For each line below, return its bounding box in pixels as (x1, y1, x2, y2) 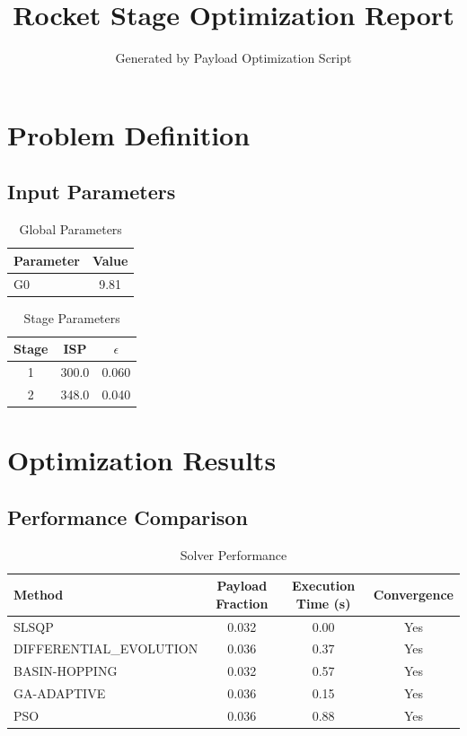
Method (13, 584, 64, 603)
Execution (291, 576, 356, 595)
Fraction (216, 593, 269, 612)
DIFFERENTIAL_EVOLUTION (13, 639, 198, 658)
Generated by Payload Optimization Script (115, 48, 352, 67)
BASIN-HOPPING (13, 662, 118, 680)
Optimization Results (7, 442, 277, 478)
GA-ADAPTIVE (13, 684, 106, 703)
